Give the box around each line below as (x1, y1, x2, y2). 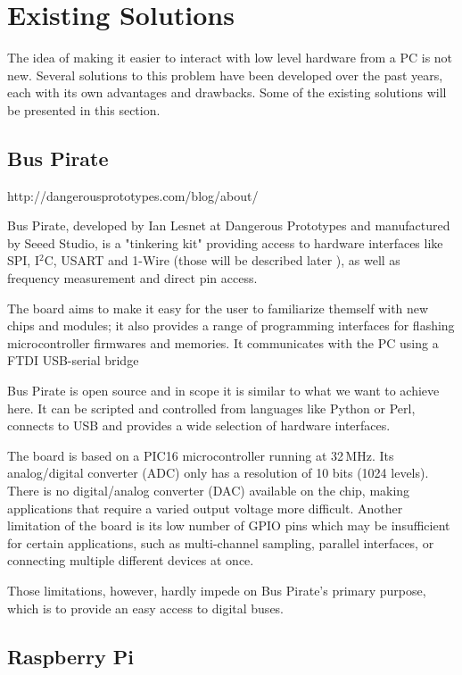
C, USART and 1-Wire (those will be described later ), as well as (44, 251, 400, 270)
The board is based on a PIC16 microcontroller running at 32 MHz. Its (7, 446, 394, 464)
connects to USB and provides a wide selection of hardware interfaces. (7, 416, 391, 435)
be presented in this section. (7, 100, 161, 119)
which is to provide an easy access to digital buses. (7, 598, 285, 617)
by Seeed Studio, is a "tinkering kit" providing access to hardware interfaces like (7, 233, 443, 252)
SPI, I (7, 251, 39, 270)
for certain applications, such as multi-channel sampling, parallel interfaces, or (7, 533, 434, 552)
